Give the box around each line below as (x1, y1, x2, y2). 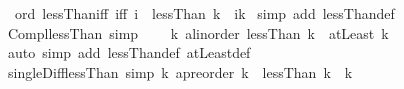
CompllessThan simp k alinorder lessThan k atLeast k (7, 22, 389, 43)
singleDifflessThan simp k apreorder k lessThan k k (7, 61, 353, 82)
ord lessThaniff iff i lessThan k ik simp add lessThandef (14, 3, 395, 23)
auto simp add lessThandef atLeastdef (7, 42, 251, 63)
